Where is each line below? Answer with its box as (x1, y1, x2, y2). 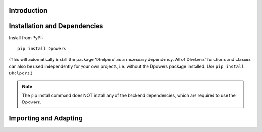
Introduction (9, 6, 48, 15)
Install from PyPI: (9, 34, 43, 41)
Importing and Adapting (9, 114, 82, 123)
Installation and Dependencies (9, 22, 103, 30)
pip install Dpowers (17, 46, 66, 51)
